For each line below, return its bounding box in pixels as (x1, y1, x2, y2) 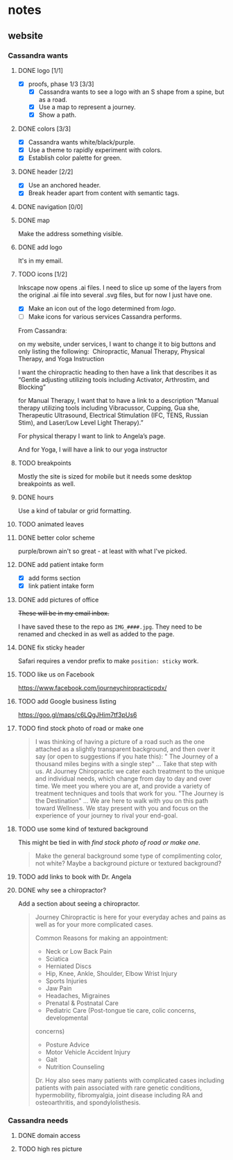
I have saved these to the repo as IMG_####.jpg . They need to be (17, 622, 202, 631)
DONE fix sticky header (17, 643, 85, 652)
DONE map (17, 216, 51, 224)
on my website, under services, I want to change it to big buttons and (17, 340, 216, 348)
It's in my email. (17, 256, 63, 265)
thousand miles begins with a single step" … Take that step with (35, 759, 218, 768)
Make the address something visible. (17, 230, 123, 238)
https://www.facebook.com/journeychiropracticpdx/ (17, 683, 167, 692)
